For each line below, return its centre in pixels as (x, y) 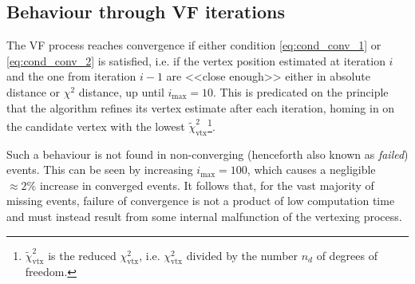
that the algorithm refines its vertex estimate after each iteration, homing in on (201, 107)
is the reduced (82, 255)
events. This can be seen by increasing (100, 170)
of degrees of (347, 255)
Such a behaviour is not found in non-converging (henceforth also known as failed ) (207, 154)
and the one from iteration (71, 76)
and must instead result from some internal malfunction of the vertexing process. (204, 216)
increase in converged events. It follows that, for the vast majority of (207, 185)
